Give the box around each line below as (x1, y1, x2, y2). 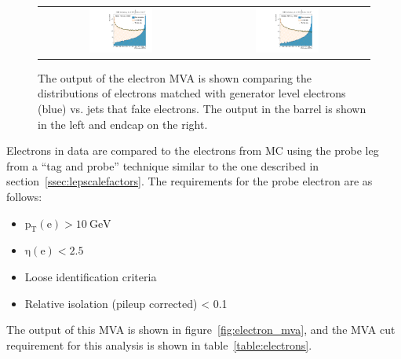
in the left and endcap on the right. (38, 115, 208, 132)
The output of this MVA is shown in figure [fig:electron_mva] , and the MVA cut (6, 321, 396, 338)
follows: (6, 188, 42, 204)
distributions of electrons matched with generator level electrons (38, 85, 346, 101)
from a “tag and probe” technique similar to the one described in (6, 157, 319, 174)
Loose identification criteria (24, 268, 157, 284)
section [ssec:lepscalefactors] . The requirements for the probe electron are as (6, 173, 373, 189)
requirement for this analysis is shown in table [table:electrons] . (6, 336, 312, 353)
